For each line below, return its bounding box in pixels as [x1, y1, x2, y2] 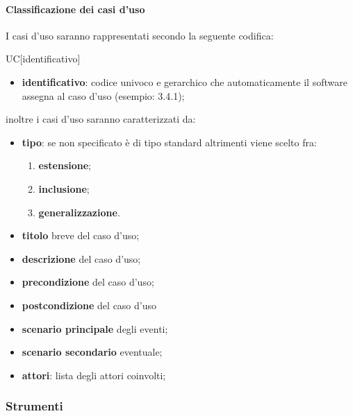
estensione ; [38, 158, 92, 173]
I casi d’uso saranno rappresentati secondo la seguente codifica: [6, 28, 274, 42]
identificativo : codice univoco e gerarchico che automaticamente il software [22, 74, 347, 89]
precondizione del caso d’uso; [22, 275, 154, 289]
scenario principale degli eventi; [22, 321, 168, 336]
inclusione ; [38, 181, 90, 196]
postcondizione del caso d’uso [22, 297, 157, 312]
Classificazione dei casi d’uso [6, 1, 145, 16]
